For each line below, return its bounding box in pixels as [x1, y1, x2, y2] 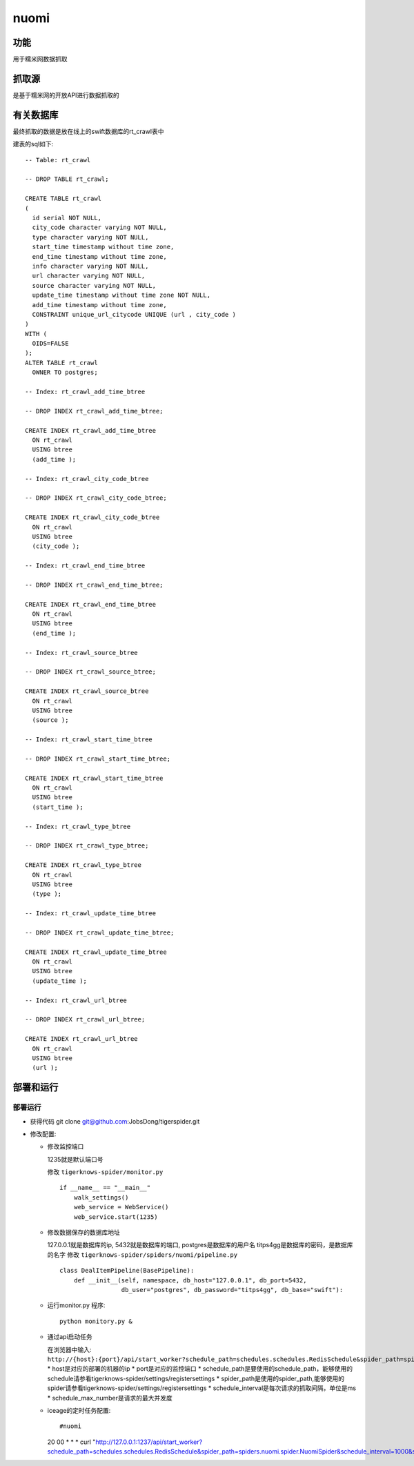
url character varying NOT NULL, [32, 272, 146, 280]
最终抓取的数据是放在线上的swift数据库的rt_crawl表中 [12, 127, 164, 135]
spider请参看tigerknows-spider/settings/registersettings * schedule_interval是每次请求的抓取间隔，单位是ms [47, 1384, 357, 1392]
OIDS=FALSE [32, 340, 69, 348]
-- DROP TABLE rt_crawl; [25, 175, 109, 183]
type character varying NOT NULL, [32, 233, 149, 241]
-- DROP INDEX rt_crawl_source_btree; [25, 668, 157, 676]
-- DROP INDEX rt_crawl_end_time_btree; [25, 580, 164, 589]
